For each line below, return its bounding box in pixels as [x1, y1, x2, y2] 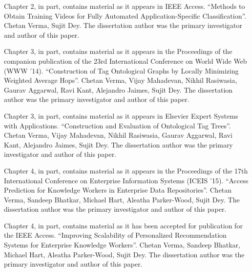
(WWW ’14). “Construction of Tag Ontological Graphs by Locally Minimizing [4, 65, 239, 75]
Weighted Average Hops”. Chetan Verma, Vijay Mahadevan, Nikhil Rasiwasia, [4, 75, 237, 85]
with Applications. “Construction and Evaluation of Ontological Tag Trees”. [4, 120, 231, 130]
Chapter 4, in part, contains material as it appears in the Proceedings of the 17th [4, 165, 248, 175]
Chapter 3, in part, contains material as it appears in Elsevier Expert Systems [4, 110, 238, 121]
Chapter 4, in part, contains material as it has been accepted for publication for [4, 220, 243, 230]
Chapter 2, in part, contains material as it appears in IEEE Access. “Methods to [4, 1, 245, 11]
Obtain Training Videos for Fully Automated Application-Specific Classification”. [4, 10, 247, 21]
